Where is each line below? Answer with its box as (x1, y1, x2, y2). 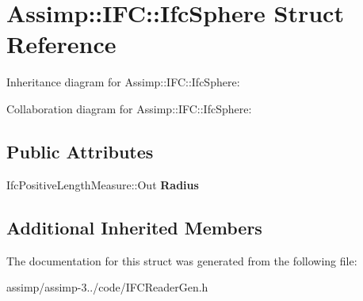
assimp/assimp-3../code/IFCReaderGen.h (6, 279, 208, 295)
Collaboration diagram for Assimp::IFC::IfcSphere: (6, 100, 252, 116)
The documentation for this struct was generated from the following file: (6, 252, 357, 269)
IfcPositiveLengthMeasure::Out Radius (6, 176, 199, 192)
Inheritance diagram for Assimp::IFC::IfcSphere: (6, 74, 240, 90)
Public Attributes (6, 139, 154, 163)
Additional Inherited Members (6, 215, 262, 239)
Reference (6, 28, 117, 60)
